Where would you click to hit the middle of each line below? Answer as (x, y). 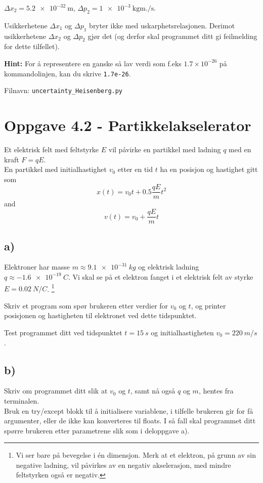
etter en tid (135, 169)
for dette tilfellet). (32, 46)
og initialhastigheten (182, 332)
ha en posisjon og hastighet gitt (209, 169)
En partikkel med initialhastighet (55, 169)
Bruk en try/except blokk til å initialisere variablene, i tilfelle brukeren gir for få (129, 410)
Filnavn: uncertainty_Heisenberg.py (63, 90)
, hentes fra (216, 391)
